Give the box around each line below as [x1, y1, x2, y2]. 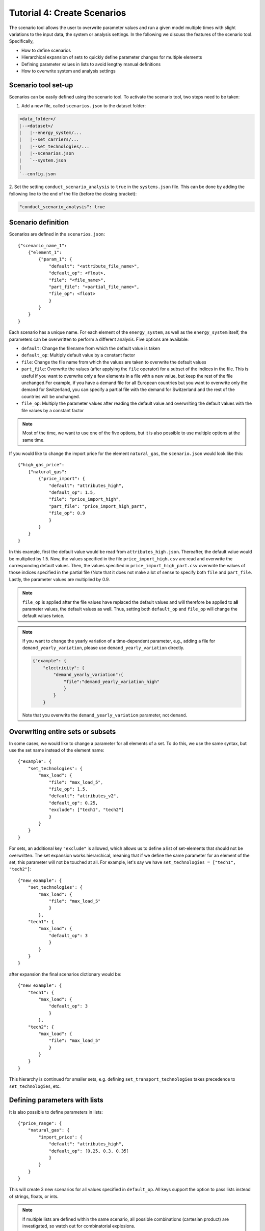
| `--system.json [19, 158, 66, 163]
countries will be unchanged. [21, 393, 80, 399]
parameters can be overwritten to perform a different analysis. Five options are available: [9, 336, 189, 342]
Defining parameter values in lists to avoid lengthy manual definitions [21, 61, 161, 67]
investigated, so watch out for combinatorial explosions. [22, 1223, 135, 1229]
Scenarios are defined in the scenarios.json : [9, 231, 105, 237]
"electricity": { [43, 665, 85, 671]
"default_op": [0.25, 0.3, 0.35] [49, 1148, 130, 1154]
